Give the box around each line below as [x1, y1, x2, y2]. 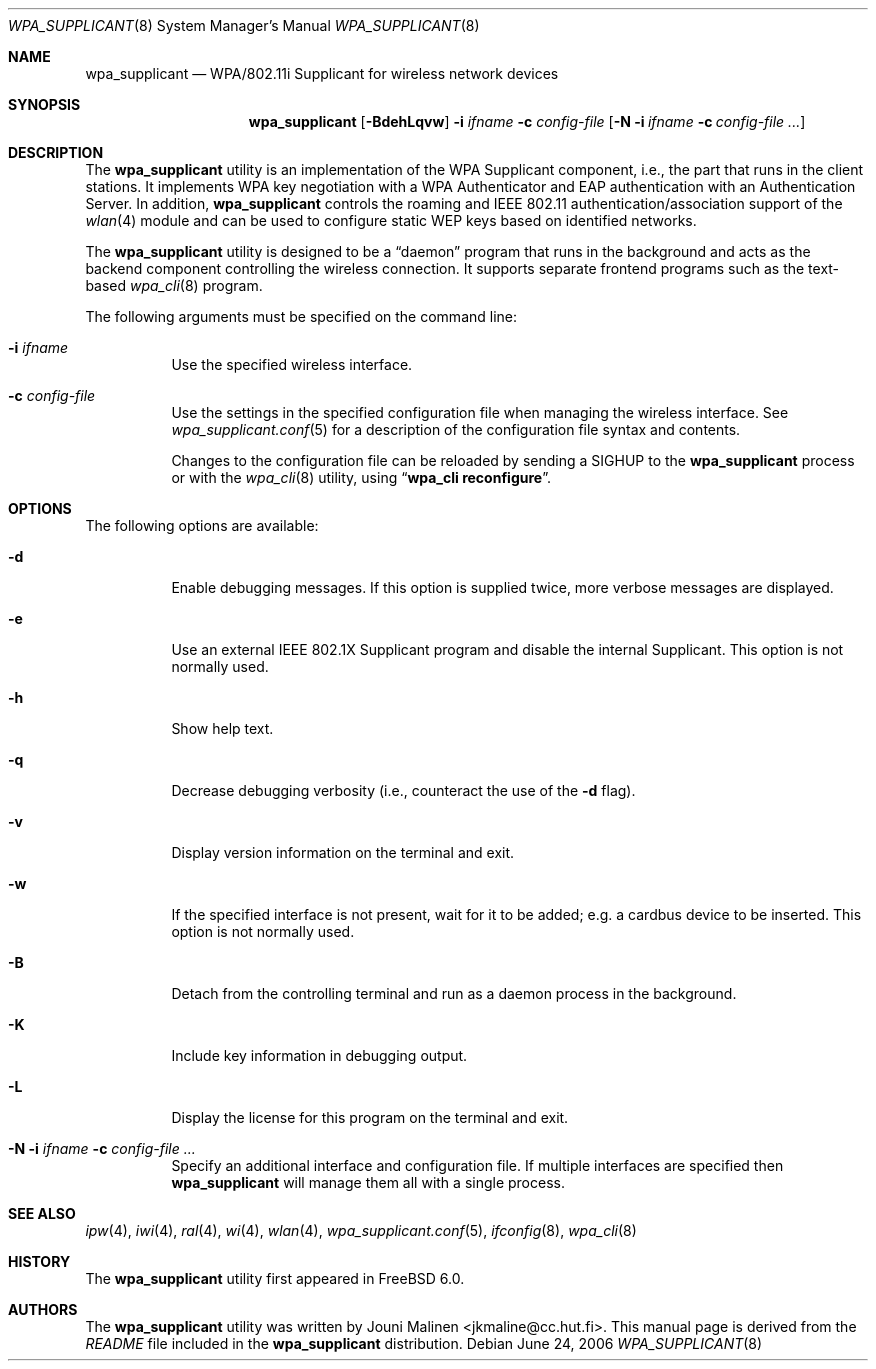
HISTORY [8, 1253, 71, 1270]
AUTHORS [8, 1301, 78, 1318]
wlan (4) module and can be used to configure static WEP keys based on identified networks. [85, 212, 697, 229]
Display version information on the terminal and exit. [171, 844, 515, 861]
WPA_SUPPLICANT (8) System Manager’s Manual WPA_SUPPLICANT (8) [8, 17, 480, 34]
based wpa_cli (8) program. [85, 277, 263, 294]
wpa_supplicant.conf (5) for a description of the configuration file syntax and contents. [171, 421, 741, 438]
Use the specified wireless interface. [171, 356, 413, 373]
